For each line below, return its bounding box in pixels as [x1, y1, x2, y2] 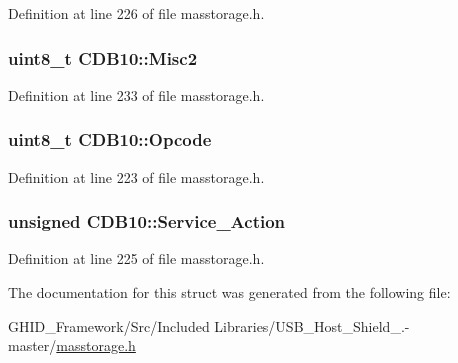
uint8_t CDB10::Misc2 [8, 45, 198, 70]
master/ [8, 335, 57, 356]
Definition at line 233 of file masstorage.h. [8, 84, 265, 105]
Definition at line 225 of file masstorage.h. [8, 248, 265, 269]
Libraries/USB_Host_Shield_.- [214, 315, 410, 336]
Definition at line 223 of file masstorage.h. [8, 166, 265, 187]
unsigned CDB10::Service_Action [8, 209, 286, 234]
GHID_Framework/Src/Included [8, 315, 210, 336]
